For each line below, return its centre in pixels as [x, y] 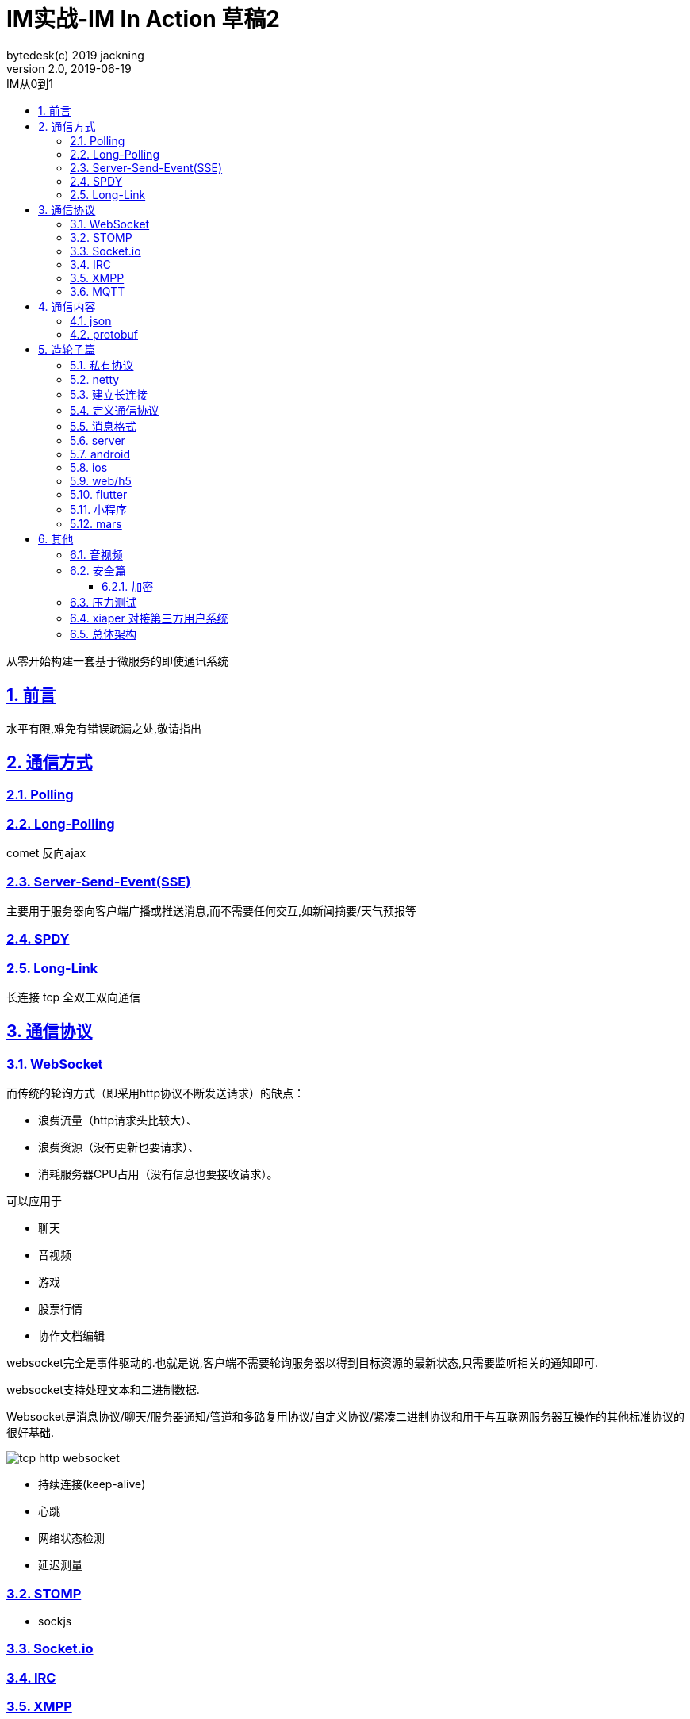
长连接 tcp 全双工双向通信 [73, 997]
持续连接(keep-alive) [92, 1484]
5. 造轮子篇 [67, 349]
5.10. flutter [99, 494]
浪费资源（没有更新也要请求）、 [119, 1147]
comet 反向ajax [46, 853]
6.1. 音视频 [96, 554]
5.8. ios [89, 467]
